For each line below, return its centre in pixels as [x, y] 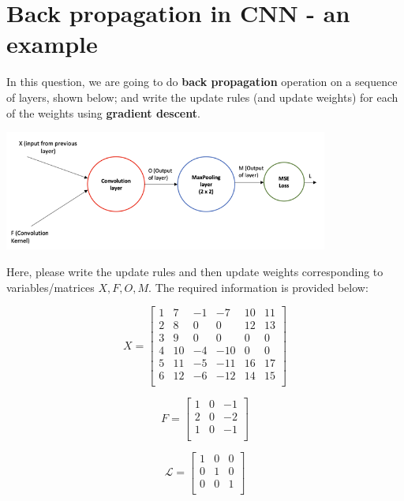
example [52, 44]
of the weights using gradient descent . [103, 112]
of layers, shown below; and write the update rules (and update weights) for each [202, 97]
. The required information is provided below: [258, 287]
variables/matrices [50, 287]
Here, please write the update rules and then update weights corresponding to [195, 271]
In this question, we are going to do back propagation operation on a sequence [202, 82]
